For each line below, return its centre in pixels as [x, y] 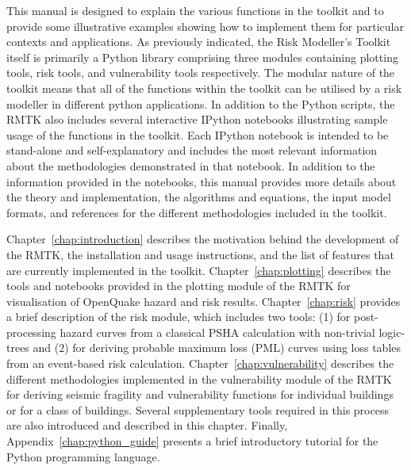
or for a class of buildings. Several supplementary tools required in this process [198, 409]
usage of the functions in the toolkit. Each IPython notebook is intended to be [198, 134]
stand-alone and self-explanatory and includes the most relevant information [192, 150]
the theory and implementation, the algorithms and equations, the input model [199, 197]
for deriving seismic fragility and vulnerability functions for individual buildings [200, 394]
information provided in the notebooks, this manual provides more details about [202, 181]
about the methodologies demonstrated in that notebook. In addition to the [191, 165]
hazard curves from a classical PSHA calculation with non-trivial [217, 332]
